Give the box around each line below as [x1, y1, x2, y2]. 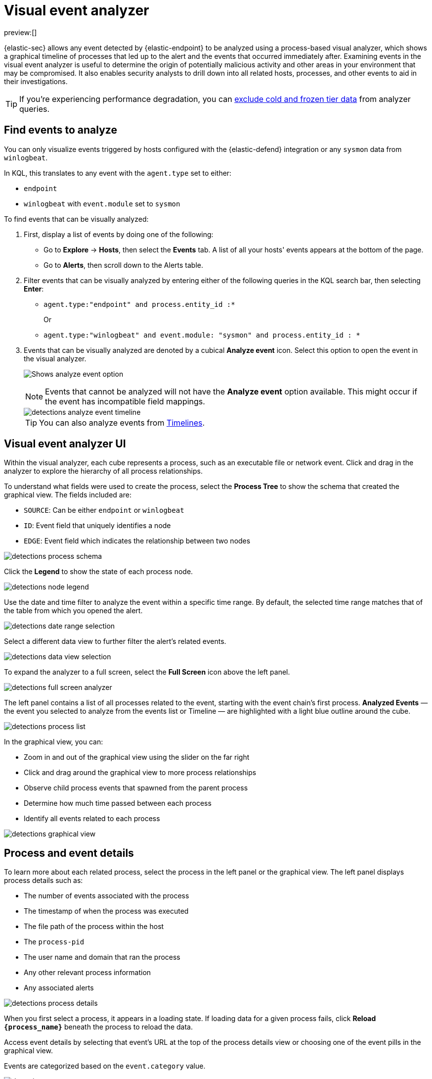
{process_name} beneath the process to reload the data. [4, 1023, 193, 1031]
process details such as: [4, 876, 83, 885]
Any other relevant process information [24, 968, 151, 977]
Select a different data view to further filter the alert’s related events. [4, 637, 226, 646]
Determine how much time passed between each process [24, 799, 212, 808]
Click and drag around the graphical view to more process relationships [24, 768, 257, 777]
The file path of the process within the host [24, 922, 164, 931]
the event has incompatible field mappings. [45, 396, 205, 406]
